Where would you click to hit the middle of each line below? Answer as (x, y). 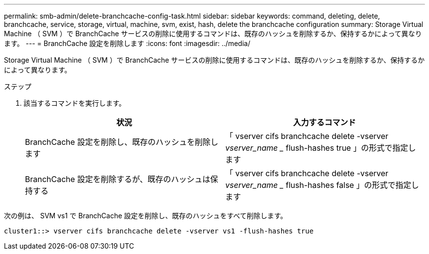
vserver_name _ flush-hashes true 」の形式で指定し (321, 148)
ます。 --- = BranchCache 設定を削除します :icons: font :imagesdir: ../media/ (127, 43)
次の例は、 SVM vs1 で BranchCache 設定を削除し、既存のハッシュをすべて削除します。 (146, 216)
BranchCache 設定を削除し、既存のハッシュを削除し (122, 142)
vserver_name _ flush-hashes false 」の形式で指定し (322, 185)
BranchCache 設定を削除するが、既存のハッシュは (118, 179)
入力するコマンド (324, 122)
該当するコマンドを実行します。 (75, 103)
